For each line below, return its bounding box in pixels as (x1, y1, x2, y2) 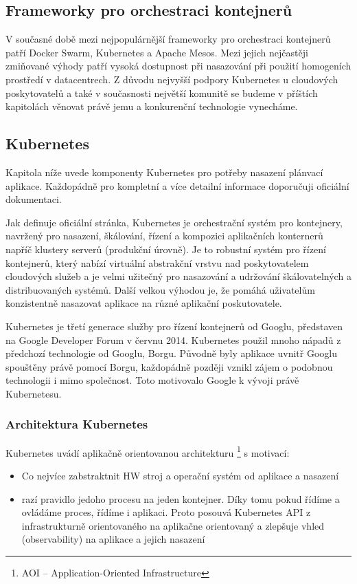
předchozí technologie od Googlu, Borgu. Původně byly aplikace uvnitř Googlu (5, 346, 337, 360)
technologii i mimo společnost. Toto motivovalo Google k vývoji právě (5, 373, 299, 387)
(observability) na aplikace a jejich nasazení (21, 532, 205, 546)
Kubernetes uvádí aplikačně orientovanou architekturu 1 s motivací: (5, 443, 290, 459)
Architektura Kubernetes (5, 415, 148, 433)
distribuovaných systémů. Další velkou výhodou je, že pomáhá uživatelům (5, 282, 315, 296)
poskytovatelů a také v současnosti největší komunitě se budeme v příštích (5, 85, 318, 100)
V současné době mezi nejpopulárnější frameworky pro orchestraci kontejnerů (5, 32, 331, 46)
